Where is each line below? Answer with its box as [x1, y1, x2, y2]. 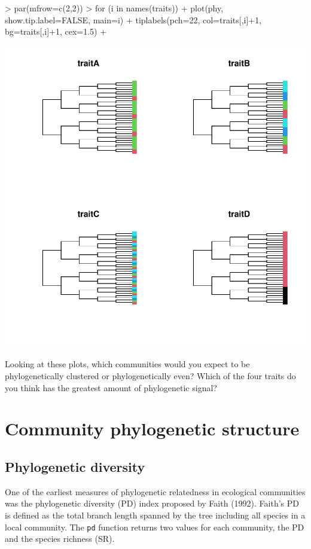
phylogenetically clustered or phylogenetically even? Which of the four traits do [5, 369, 296, 382]
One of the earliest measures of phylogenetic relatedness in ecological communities [5, 485, 306, 498]
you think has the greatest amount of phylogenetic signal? [5, 381, 217, 394]
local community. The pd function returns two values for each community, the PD [5, 520, 304, 533]
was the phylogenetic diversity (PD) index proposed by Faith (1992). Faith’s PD [5, 497, 299, 510]
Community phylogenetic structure [5, 416, 300, 441]
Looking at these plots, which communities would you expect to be [5, 358, 250, 370]
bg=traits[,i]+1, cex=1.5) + [5, 25, 107, 38]
